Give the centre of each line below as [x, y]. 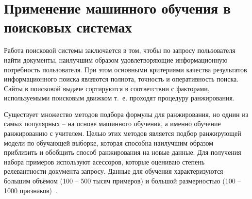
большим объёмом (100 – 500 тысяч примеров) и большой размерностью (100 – [123, 181]
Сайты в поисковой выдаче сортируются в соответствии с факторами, [107, 88]
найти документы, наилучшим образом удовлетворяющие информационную [116, 59]
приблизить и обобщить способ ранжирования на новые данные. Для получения [123, 152]
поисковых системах [68, 27]
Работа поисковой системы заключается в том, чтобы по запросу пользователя [120, 50]
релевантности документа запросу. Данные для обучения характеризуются [114, 171]
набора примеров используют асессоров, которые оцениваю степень [104, 161]
